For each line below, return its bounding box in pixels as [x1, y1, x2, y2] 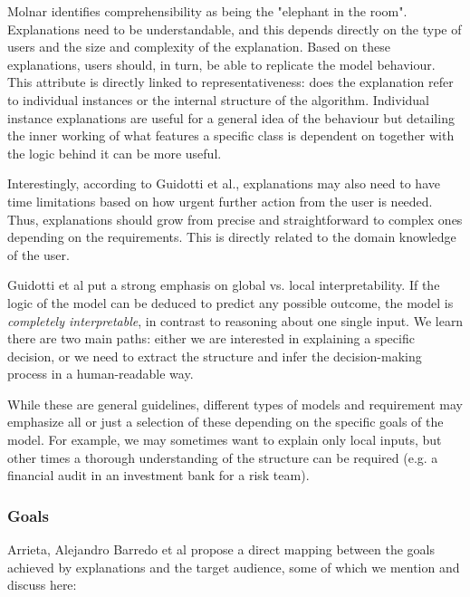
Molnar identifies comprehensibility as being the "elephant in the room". [7, 2, 408, 20]
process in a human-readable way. [7, 364, 194, 383]
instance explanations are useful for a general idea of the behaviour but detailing [7, 108, 455, 127]
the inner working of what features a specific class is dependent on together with [7, 126, 455, 145]
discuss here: [7, 575, 77, 594]
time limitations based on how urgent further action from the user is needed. [7, 191, 433, 210]
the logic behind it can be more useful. [7, 143, 222, 162]
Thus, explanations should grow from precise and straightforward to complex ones [7, 209, 463, 228]
